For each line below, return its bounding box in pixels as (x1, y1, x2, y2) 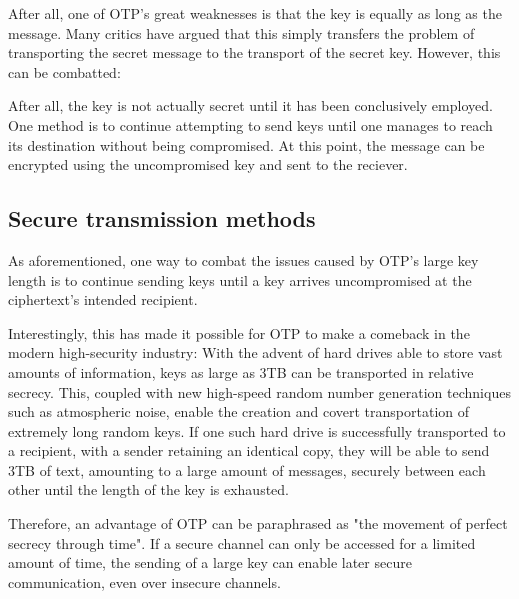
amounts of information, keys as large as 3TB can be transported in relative (8, 361, 474, 382)
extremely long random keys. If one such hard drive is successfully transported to (8, 420, 506, 441)
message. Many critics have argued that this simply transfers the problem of (8, 22, 475, 43)
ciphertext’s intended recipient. (8, 289, 198, 310)
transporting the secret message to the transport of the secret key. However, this (8, 42, 501, 63)
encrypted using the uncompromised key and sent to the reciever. (8, 154, 408, 175)
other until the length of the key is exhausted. (8, 479, 289, 500)
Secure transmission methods (8, 203, 316, 234)
